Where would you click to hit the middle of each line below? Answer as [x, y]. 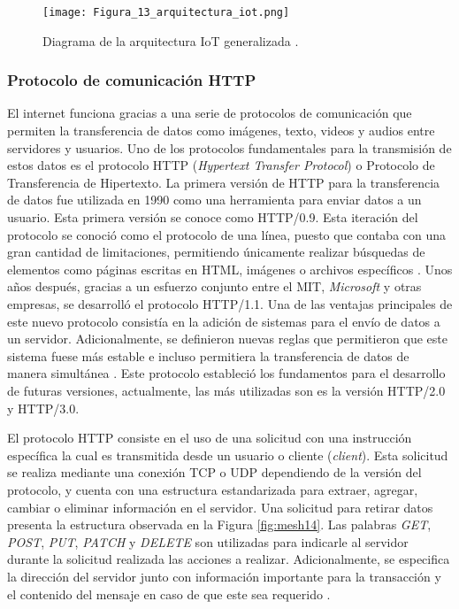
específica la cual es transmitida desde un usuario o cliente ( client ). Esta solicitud [228, 455]
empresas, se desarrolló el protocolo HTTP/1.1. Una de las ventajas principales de [230, 304]
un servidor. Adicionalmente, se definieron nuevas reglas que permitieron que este [227, 339]
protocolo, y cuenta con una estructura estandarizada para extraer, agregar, [213, 489]
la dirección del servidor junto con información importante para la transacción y [224, 576]
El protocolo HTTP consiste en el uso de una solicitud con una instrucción [210, 438]
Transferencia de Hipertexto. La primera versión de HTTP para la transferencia [224, 182]
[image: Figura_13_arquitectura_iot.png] [166, 12]
